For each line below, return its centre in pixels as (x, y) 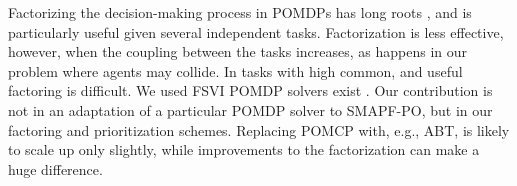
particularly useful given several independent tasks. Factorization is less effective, (256, 31)
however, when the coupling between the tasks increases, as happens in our (238, 51)
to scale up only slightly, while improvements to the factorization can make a (244, 149)
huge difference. (55, 168)
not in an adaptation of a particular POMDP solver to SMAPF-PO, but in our (250, 109)
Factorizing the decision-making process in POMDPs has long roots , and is (240, 12)
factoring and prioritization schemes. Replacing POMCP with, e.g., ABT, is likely (259, 129)
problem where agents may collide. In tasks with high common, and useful (235, 70)
